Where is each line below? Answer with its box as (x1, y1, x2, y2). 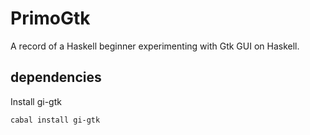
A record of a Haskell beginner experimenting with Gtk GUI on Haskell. (10, 40, 300, 52)
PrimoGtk (10, 7, 91, 30)
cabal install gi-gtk (10, 115, 101, 125)
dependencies (10, 69, 102, 86)
